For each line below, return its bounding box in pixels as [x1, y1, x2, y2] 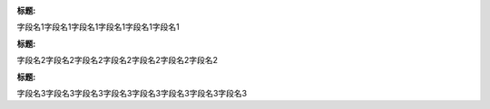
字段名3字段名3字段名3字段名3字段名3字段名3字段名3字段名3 [16, 87, 248, 98]
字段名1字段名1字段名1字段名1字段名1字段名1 [16, 22, 181, 32]
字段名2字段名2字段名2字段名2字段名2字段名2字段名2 [16, 55, 218, 66]
